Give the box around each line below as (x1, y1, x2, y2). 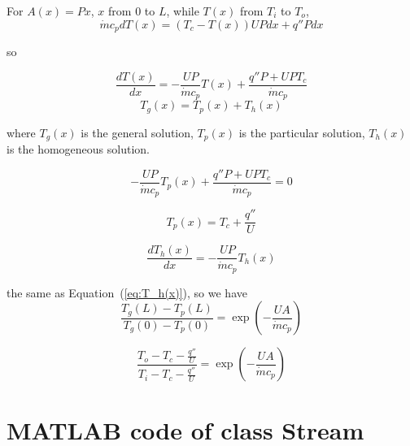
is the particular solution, (238, 123, 365, 141)
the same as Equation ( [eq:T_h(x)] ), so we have (7, 284, 247, 301)
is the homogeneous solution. (7, 141, 150, 158)
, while (166, 2, 199, 19)
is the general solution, (81, 123, 194, 141)
